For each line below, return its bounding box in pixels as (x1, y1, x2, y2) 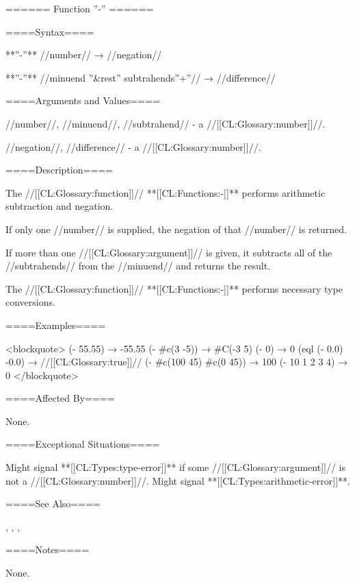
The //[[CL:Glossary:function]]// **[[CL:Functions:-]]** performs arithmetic (5, 185, 326, 199)
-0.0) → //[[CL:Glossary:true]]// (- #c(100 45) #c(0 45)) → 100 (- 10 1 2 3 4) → (5, 354, 348, 369)
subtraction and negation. (5, 199, 114, 213)
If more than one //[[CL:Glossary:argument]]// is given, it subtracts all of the (5, 245, 332, 259)
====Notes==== (5, 542, 89, 557)
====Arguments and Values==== (5, 93, 160, 108)
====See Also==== (5, 496, 101, 511)
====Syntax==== (5, 24, 94, 38)
